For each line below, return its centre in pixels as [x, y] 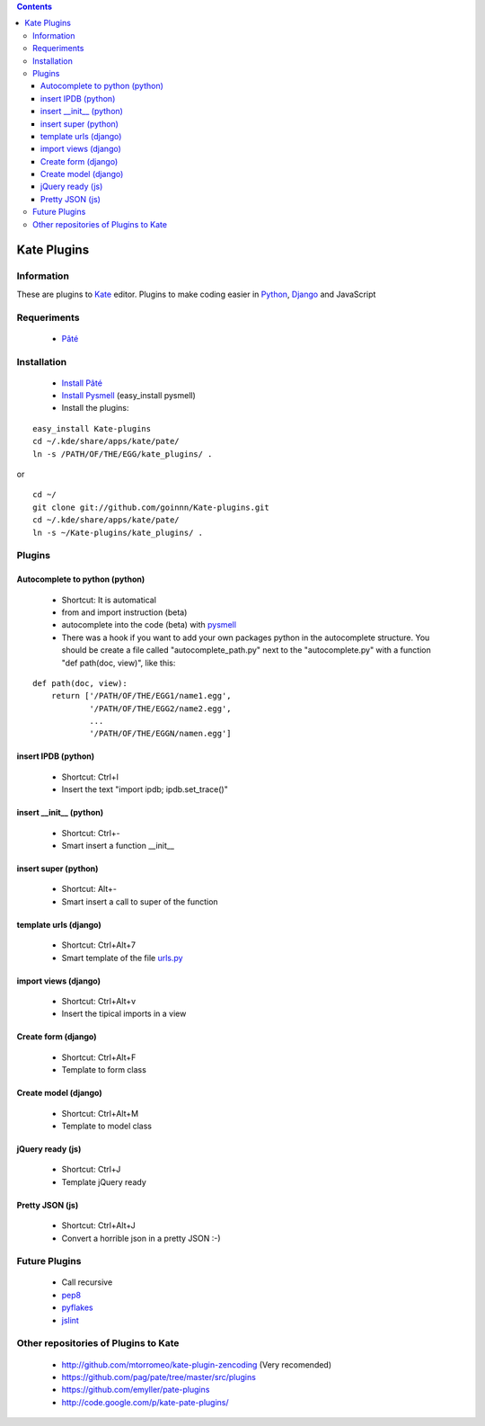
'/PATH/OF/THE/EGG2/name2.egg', [161, 709]
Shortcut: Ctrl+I [90, 777]
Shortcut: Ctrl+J [91, 1170]
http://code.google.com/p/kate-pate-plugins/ [145, 1402]
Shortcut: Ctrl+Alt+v [99, 1001]
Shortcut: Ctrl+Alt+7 [99, 945]
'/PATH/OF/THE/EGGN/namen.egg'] [161, 734]
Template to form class [104, 1070]
